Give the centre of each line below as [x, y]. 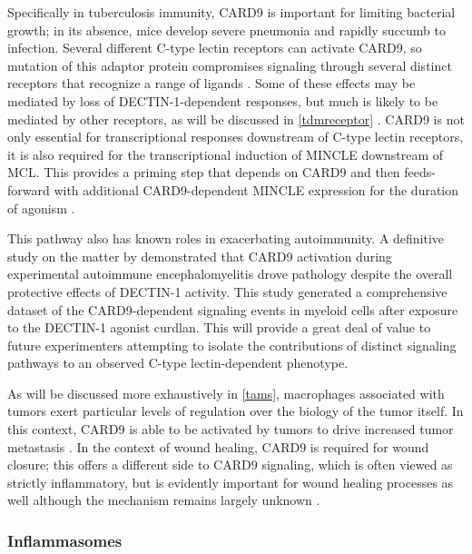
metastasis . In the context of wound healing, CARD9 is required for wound [218, 446]
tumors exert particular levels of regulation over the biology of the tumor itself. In [236, 411]
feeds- [420, 172]
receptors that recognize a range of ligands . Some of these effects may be [211, 83]
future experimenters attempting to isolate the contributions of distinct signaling [232, 345]
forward [29, 189]
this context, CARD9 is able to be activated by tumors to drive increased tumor [231, 429]
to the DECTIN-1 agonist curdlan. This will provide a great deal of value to [219, 327]
